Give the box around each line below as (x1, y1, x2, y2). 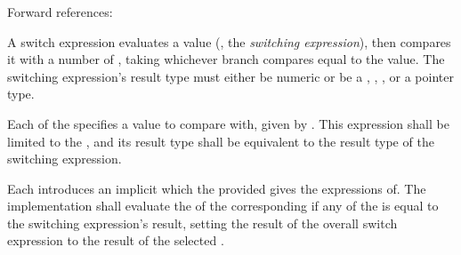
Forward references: (7, 2, 113, 20)
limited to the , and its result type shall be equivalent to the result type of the (7, 131, 434, 150)
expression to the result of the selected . (7, 231, 224, 250)
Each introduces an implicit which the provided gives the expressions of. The (7, 179, 426, 197)
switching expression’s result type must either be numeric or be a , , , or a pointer (7, 67, 454, 85)
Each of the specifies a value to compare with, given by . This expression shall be (7, 114, 449, 132)
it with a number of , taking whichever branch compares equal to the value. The (7, 50, 445, 68)
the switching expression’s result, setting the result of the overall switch (7, 213, 398, 232)
